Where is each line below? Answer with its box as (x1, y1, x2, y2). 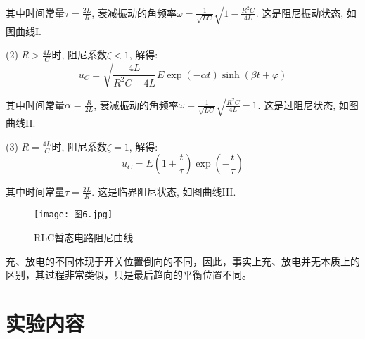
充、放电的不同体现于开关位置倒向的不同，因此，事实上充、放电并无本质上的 (6, 253, 360, 268)
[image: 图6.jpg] (34, 210, 113, 220)
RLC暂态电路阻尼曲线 (34, 229, 134, 244)
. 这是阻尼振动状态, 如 (255, 5, 357, 20)
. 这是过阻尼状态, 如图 (257, 97, 359, 112)
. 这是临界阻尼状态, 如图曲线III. (91, 184, 236, 199)
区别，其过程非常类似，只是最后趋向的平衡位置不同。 (6, 267, 252, 282)
